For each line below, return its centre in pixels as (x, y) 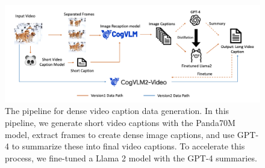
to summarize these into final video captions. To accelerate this (128, 146)
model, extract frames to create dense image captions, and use (120, 134)
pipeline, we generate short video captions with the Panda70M (120, 122)
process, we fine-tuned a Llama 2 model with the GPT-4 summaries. (131, 157)
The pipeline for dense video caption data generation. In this (117, 111)
